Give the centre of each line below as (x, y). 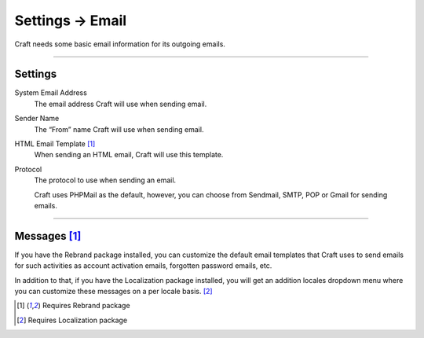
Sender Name (37, 119)
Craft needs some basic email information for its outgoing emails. (120, 44)
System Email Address (51, 93)
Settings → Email (71, 20)
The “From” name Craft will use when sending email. (119, 129)
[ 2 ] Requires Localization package (72, 320)
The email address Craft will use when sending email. (121, 104)
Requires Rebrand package (86, 306)
